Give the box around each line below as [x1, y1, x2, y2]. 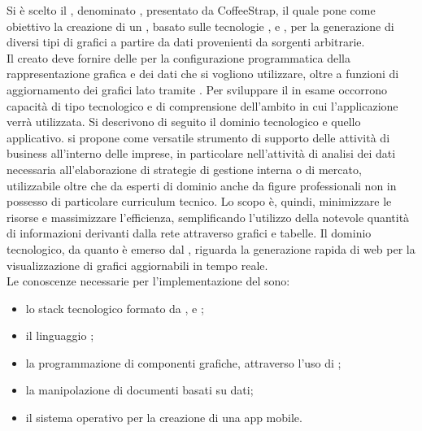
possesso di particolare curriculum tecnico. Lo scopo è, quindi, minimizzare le [7, 193, 392, 210]
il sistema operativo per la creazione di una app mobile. [25, 409, 302, 426]
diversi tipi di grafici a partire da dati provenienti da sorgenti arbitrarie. [7, 33, 365, 50]
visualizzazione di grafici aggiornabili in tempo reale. [7, 256, 268, 273]
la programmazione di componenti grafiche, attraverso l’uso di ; [25, 354, 342, 371]
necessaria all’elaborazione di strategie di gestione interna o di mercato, [7, 160, 362, 177]
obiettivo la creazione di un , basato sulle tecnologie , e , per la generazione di [7, 17, 394, 34]
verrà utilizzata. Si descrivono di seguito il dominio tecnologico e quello [7, 113, 361, 130]
